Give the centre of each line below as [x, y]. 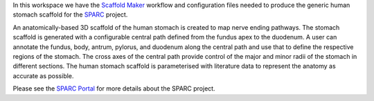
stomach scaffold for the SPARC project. [70, 15]
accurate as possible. [43, 75]
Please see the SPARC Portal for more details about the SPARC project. [114, 89]
